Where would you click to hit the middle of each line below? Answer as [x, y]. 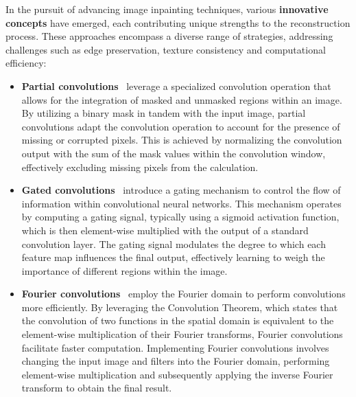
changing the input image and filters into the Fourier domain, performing [176, 361]
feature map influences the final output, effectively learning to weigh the [173, 257]
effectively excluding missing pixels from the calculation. [140, 167]
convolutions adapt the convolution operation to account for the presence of [181, 126]
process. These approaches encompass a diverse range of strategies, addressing [169, 36]
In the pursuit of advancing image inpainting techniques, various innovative [167, 9]
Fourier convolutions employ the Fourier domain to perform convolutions [183, 294]
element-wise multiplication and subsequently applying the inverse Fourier [177, 374]
